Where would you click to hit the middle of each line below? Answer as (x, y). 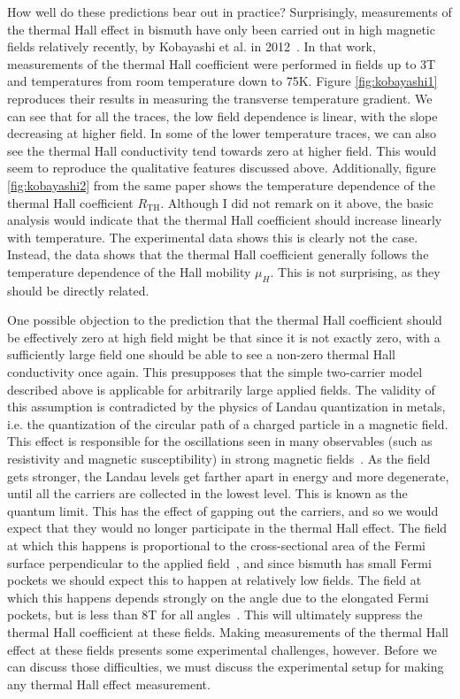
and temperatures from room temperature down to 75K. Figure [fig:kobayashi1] (222, 81)
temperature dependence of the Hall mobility (129, 271)
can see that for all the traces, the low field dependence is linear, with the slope (222, 115)
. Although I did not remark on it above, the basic (297, 202)
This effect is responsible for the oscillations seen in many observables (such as (220, 441)
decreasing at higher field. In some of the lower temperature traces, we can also (222, 133)
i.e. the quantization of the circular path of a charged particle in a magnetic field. (228, 423)
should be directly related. (78, 290)
